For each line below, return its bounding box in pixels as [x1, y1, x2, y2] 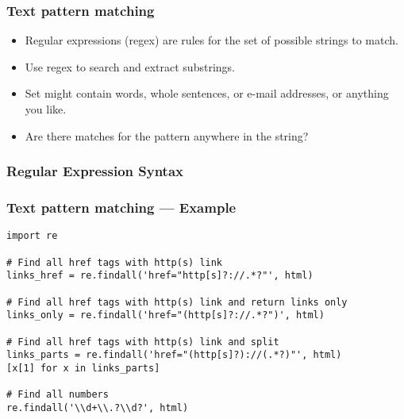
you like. [25, 101, 67, 117]
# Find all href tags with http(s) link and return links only [6, 296, 348, 308]
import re [6, 230, 58, 242]
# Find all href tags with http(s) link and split [6, 336, 279, 348]
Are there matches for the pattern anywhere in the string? [25, 127, 309, 144]
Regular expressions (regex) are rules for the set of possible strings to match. [25, 32, 398, 48]
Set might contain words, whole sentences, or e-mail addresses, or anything [25, 85, 389, 102]
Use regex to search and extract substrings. [25, 58, 235, 75]
